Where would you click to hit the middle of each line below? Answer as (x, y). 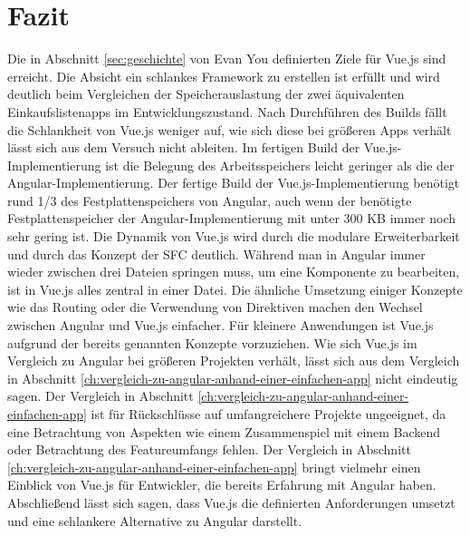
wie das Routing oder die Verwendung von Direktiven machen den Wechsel (215, 307)
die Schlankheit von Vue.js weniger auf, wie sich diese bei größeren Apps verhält (230, 129)
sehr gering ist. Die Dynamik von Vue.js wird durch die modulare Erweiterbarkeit (234, 236)
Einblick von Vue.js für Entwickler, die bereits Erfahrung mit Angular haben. (222, 485)
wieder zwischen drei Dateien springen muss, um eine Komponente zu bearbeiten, (234, 272)
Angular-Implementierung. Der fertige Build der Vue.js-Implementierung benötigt (234, 183)
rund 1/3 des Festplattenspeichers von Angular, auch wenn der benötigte (210, 200)
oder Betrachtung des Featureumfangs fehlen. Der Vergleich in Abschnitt (209, 449)
